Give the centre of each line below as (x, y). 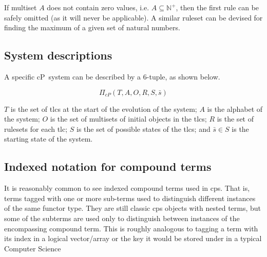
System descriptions (58, 55)
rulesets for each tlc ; (36, 128)
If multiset (21, 7)
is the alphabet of (235, 108)
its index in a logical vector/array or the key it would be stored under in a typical (133, 238)
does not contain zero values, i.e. (98, 7)
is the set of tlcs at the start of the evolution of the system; (104, 108)
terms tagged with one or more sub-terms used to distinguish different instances (130, 198)
